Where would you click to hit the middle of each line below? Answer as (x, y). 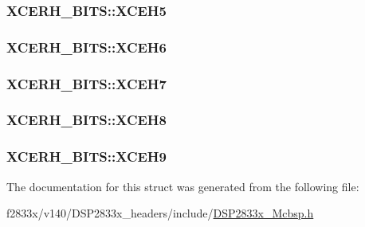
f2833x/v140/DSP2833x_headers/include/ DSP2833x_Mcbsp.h (160, 213)
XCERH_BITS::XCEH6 (86, 47)
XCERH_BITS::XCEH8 (86, 120)
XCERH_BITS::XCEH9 (86, 157)
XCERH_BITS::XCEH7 (86, 83)
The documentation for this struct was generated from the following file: (183, 186)
